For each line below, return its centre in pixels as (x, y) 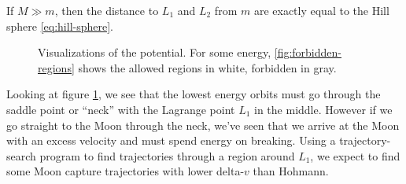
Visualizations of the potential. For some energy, (155, 52)
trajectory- (365, 140)
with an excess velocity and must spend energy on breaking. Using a (171, 140)
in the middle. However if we (323, 109)
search (21, 155)
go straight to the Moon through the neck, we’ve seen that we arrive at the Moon (203, 125)
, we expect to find (355, 155)
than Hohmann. (291, 171)
